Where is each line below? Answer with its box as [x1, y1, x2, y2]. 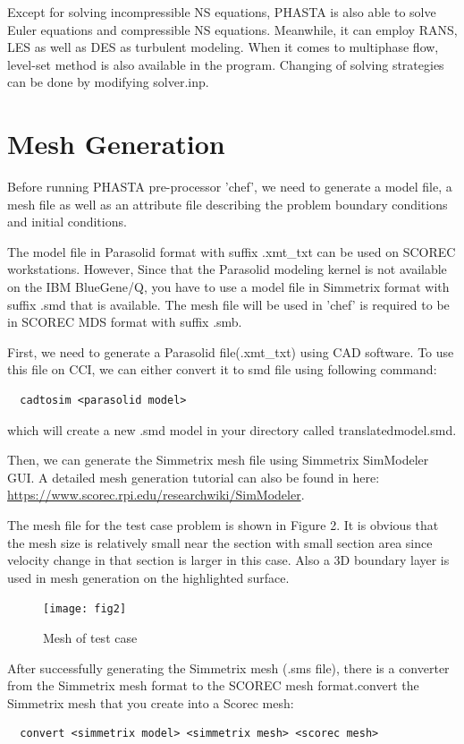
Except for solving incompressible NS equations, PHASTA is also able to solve [7, 3, 436, 21]
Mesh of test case [43, 629, 138, 647]
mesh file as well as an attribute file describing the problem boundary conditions [7, 194, 448, 213]
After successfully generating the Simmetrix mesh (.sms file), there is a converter [7, 658, 450, 677]
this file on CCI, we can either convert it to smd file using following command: [7, 360, 437, 379]
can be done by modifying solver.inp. [7, 73, 209, 91]
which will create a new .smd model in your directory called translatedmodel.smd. [7, 420, 457, 439]
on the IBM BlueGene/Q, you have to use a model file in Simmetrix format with [7, 278, 450, 296]
